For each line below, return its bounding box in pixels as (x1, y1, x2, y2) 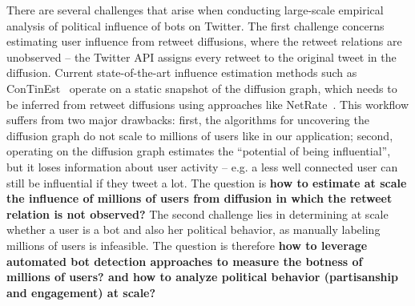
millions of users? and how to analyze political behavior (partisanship (6, 268, 398, 285)
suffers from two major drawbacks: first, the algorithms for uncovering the (6, 111, 369, 128)
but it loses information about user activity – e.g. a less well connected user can (6, 158, 398, 175)
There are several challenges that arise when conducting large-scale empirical (6, 2, 384, 18)
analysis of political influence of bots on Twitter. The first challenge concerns (6, 17, 385, 34)
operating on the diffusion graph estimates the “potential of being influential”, (6, 143, 391, 159)
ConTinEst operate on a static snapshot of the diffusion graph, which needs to (6, 79, 397, 96)
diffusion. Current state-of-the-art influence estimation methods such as (6, 64, 357, 81)
